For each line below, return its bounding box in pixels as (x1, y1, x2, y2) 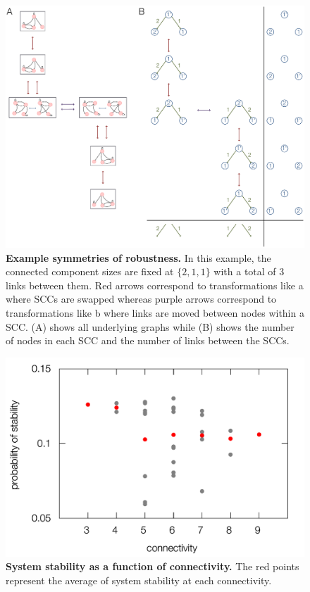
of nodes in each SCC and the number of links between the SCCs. (6, 333, 290, 348)
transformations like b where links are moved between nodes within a (6, 306, 304, 320)
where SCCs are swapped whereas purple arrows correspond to (6, 291, 277, 306)
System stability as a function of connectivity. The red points (6, 559, 299, 574)
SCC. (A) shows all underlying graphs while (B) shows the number (6, 319, 294, 334)
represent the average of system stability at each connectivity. (6, 572, 272, 587)
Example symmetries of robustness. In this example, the (6, 250, 271, 265)
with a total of (213, 264, 276, 279)
